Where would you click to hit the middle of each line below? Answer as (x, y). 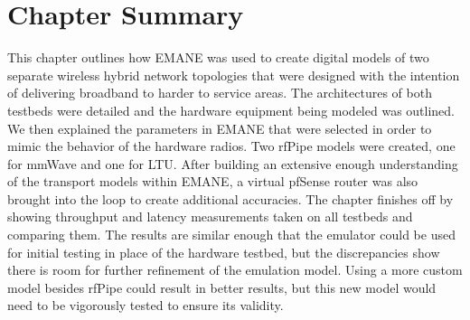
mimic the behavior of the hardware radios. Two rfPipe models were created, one (231, 146)
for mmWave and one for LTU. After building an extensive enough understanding (233, 163)
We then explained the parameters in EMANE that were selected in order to (220, 128)
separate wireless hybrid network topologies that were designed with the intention (234, 75)
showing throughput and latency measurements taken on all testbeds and (210, 216)
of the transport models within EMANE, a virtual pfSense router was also (213, 181)
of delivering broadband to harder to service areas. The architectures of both (220, 93)
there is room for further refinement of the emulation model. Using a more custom (235, 270)
